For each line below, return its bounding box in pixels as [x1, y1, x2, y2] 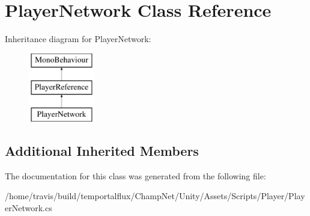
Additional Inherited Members [5, 141, 199, 160]
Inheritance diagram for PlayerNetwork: [5, 32, 151, 45]
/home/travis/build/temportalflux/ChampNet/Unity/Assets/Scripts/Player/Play [5, 190, 305, 202]
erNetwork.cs [5, 202, 52, 214]
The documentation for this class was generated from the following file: [5, 169, 266, 182]
